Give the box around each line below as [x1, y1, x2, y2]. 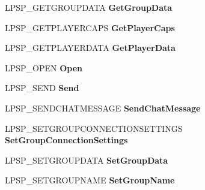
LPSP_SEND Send [5, 82, 79, 94]
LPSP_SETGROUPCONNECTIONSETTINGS [5, 122, 183, 134]
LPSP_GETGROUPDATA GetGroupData [5, 1, 173, 13]
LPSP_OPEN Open [5, 61, 83, 74]
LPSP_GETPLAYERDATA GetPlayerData [5, 41, 176, 54]
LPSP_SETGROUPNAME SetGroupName [5, 174, 175, 186]
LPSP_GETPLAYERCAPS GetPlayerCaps [5, 21, 175, 34]
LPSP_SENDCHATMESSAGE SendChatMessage [5, 101, 201, 114]
